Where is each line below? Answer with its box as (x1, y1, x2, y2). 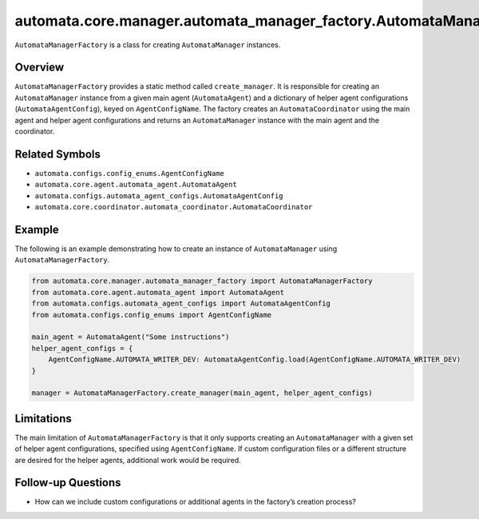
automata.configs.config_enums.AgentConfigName (34, 169, 225, 178)
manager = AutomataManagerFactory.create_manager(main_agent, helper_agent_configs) (31, 389, 373, 397)
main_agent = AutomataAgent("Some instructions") (31, 333, 230, 341)
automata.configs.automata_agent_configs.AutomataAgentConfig (34, 191, 283, 200)
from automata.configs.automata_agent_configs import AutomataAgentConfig (31, 299, 331, 308)
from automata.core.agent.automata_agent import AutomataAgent (31, 288, 285, 297)
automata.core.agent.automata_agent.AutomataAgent (34, 180, 237, 190)
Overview (14, 61, 65, 74)
